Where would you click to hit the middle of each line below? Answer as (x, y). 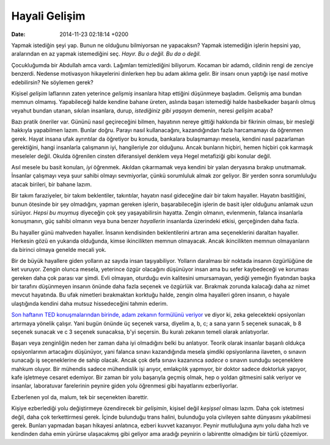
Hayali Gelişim (48, 16)
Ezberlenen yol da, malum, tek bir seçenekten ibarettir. (80, 397)
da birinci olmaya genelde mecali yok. (59, 249)
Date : (18, 34)
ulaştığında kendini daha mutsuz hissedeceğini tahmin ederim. (90, 303)
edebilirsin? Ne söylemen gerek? (53, 82)
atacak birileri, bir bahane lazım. (51, 184)
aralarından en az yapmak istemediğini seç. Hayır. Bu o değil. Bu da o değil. (106, 54)
